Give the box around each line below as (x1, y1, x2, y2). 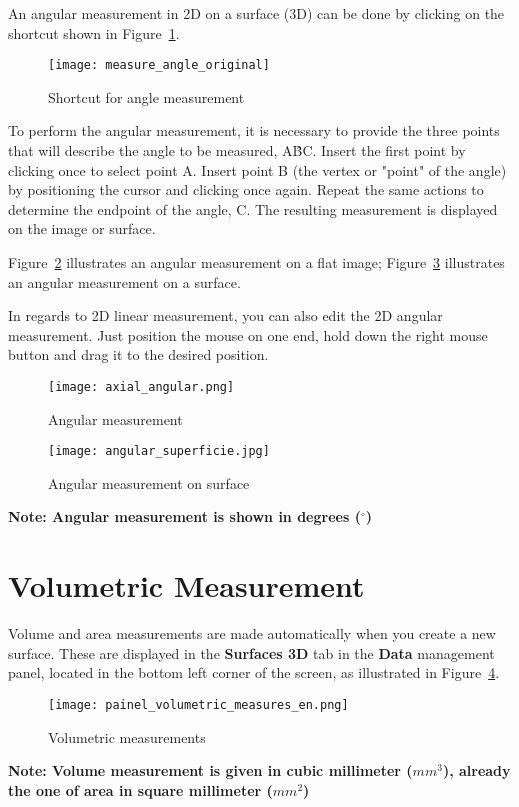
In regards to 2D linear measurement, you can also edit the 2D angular (8, 305, 443, 326)
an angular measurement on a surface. (8, 271, 241, 292)
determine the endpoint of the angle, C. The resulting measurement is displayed (8, 198, 498, 219)
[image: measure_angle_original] (48, 58, 270, 73)
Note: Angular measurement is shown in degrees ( (8, 506, 361, 527)
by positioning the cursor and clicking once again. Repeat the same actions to (8, 179, 484, 200)
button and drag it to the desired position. (8, 344, 269, 365)
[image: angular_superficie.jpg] (48, 444, 270, 459)
